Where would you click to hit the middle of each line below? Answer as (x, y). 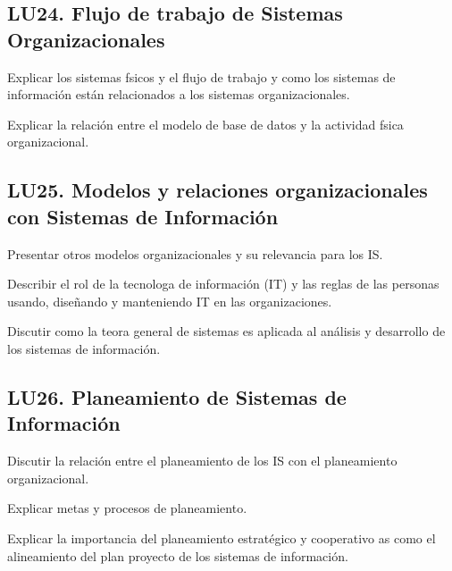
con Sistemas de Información (143, 216)
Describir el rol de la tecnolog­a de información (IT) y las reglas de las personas (223, 284)
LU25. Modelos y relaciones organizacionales (218, 190)
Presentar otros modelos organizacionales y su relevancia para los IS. (195, 253)
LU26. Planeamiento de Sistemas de (177, 396)
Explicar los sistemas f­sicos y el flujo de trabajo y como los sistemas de (201, 76)
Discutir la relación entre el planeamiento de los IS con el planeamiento (202, 461)
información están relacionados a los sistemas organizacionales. (179, 94)
